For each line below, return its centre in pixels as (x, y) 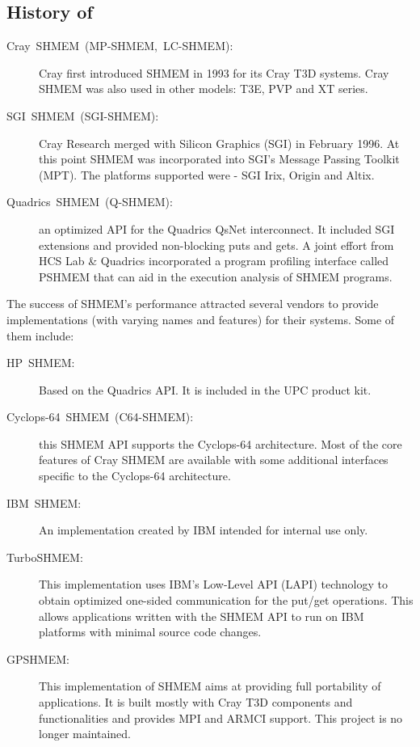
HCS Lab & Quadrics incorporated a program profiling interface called (214, 261)
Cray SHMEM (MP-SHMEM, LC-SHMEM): (120, 46)
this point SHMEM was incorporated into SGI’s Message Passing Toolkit (219, 159)
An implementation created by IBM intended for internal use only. (204, 530)
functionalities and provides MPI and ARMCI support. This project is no (221, 717)
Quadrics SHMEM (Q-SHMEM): (90, 202)
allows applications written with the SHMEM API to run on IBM (202, 616)
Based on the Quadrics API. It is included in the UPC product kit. (205, 389)
